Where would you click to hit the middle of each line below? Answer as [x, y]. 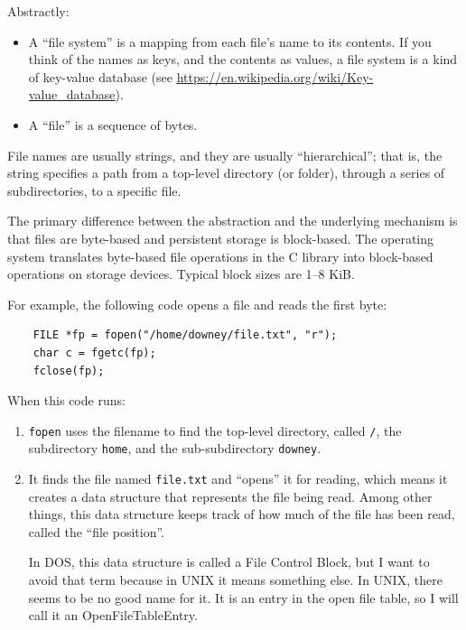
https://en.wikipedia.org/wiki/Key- [275, 76]
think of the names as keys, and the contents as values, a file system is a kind [243, 59]
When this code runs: [66, 400]
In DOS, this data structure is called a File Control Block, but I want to [229, 562]
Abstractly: [38, 11]
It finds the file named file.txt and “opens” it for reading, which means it [238, 478]
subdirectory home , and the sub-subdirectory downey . [175, 448]
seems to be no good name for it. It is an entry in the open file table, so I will [243, 597]
